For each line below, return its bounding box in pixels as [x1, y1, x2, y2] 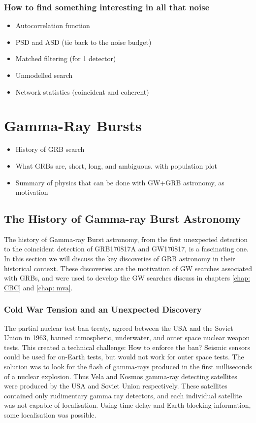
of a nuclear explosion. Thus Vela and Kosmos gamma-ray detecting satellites [4, 371, 237, 381]
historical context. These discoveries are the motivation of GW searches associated [4, 263, 253, 273]
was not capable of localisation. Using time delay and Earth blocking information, [4, 400, 251, 410]
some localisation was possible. [4, 410, 96, 420]
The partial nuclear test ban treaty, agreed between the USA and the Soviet [4, 322, 233, 333]
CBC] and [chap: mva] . [4, 282, 73, 292]
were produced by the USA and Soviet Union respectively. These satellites [4, 381, 227, 391]
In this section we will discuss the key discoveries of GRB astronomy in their [4, 253, 235, 264]
